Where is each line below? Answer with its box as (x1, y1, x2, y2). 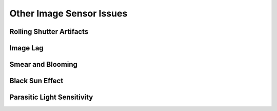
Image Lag (9, 44, 44, 52)
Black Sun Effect (9, 77, 64, 85)
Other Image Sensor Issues (9, 8, 128, 19)
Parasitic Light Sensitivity (9, 93, 93, 102)
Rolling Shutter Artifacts (9, 27, 89, 36)
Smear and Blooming (9, 60, 78, 69)
